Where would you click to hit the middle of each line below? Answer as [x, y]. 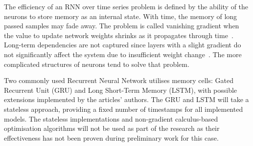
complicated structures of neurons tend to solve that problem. [97, 64]
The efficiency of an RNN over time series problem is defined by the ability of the [126, 6]
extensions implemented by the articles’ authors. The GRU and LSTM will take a [126, 99]
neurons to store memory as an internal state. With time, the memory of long [121, 16]
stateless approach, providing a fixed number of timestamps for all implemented [124, 109]
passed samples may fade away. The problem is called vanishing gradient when [122, 26]
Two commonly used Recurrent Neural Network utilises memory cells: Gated [119, 80]
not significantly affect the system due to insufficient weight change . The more [123, 54]
